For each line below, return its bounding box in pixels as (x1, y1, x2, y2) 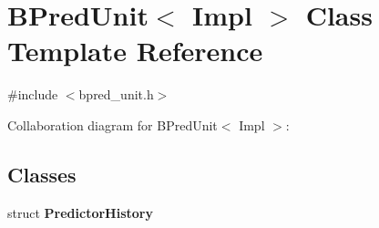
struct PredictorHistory (7, 202, 153, 222)
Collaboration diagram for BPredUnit (7, 115, 218, 134)
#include (7, 85, 58, 104)
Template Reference (7, 32, 263, 69)
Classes (7, 160, 77, 188)
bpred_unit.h (78, 85, 154, 104)
